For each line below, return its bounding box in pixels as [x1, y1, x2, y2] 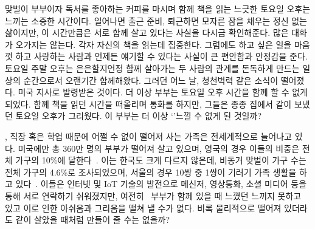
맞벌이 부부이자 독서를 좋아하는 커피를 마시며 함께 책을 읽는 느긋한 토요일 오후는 [5, 2, 311, 15]
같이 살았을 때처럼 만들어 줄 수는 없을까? [15, 213, 170, 226]
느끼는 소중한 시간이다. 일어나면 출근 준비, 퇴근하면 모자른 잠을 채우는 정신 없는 [5, 14, 307, 27]
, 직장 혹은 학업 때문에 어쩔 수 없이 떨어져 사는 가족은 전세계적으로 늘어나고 [5, 129, 292, 142]
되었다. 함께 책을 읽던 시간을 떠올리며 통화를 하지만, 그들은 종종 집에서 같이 [5, 97, 292, 110]
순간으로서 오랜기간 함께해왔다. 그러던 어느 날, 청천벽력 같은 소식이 [23, 73, 279, 86]
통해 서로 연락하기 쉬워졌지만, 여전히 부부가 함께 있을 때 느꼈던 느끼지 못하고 [5, 189, 302, 202]
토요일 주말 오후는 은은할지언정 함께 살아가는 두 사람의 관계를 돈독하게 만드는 [5, 61, 300, 74]
